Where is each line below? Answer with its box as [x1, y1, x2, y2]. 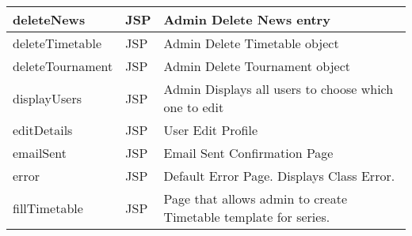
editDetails [13, 121, 73, 139]
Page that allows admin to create [163, 189, 348, 208]
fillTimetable [13, 198, 83, 217]
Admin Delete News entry [163, 10, 330, 28]
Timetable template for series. [163, 208, 330, 226]
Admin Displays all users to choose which [163, 80, 394, 98]
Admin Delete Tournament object [163, 57, 350, 75]
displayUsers [13, 88, 82, 107]
